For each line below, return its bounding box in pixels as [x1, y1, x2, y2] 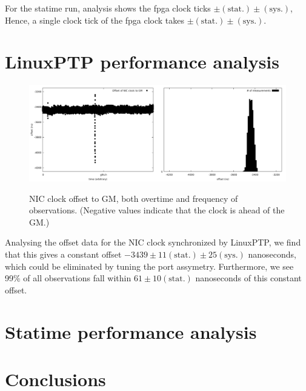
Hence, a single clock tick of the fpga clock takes [5, 13, 185, 26]
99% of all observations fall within [5, 272, 131, 284]
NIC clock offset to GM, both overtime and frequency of [29, 192, 238, 204]
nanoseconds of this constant [195, 272, 302, 284]
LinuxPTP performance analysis [5, 49, 279, 74]
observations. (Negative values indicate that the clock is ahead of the [29, 204, 285, 216]
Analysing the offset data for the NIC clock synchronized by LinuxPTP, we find [5, 236, 301, 249]
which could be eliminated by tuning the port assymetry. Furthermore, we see [5, 259, 294, 272]
